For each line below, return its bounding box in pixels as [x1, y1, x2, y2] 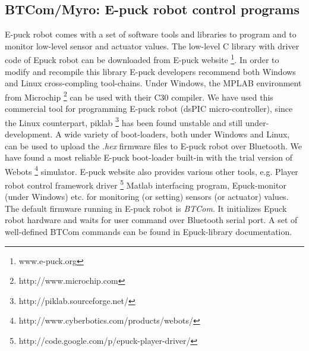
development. [5, 127, 53, 140]
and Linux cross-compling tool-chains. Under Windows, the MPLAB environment [5, 77, 302, 89]
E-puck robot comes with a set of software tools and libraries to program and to [5, 28, 297, 40]
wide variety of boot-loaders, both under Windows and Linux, [64, 127, 290, 140]
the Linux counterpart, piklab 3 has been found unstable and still [5, 114, 242, 129]
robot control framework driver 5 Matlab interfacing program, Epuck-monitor [5, 177, 286, 191]
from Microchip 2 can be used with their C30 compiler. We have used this [5, 89, 273, 103]
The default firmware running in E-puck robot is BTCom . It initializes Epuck [5, 202, 287, 214]
